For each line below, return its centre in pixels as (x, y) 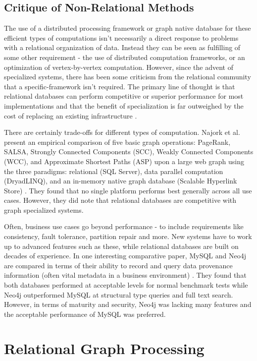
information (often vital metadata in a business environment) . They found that (125, 275)
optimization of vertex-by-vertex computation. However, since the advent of (119, 67)
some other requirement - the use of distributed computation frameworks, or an (125, 57)
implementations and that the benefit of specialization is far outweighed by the (124, 105)
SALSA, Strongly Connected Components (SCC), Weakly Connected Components (129, 151)
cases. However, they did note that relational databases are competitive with (120, 200)
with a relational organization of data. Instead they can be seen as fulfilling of (122, 47)
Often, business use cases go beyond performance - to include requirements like (124, 226)
